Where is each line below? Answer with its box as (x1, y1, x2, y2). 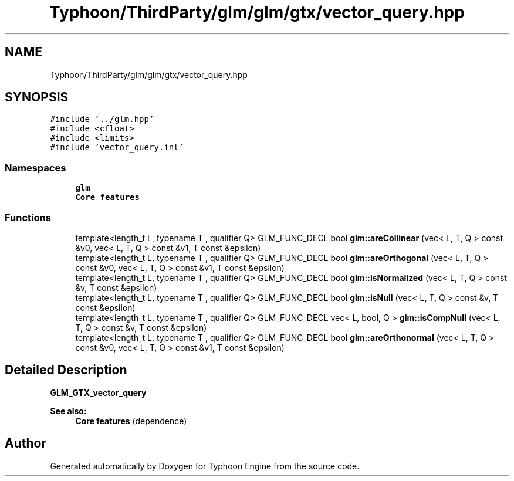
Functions (5, 211, 51, 223)
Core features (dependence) (75, 415, 187, 426)
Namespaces (5, 161, 66, 174)
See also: (50, 405, 87, 416)
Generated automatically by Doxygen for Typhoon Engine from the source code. (50, 460, 360, 471)
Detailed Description (5, 363, 127, 378)
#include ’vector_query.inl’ (50, 143, 184, 153)
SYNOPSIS (5, 90, 69, 105)
